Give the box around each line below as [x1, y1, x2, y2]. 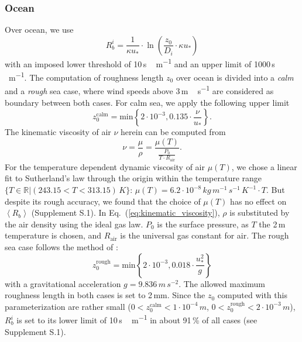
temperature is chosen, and [5, 229, 102, 241]
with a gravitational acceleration [5, 277, 121, 289]
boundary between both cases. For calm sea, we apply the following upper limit [5, 96, 290, 108]
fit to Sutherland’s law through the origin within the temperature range [5, 172, 262, 184]
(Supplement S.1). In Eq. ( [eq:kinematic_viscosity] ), [31, 206, 220, 219]
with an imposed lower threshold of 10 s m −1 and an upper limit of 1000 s [5, 56, 275, 70]
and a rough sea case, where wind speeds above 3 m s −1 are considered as [5, 83, 274, 96]
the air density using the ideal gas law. [5, 217, 143, 230]
